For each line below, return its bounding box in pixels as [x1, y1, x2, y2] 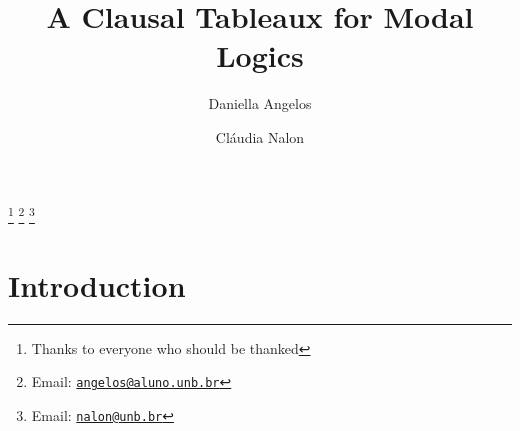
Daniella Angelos [208, 93, 312, 114]
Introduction [8, 264, 186, 305]
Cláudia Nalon [215, 126, 305, 147]
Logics [216, 35, 304, 76]
